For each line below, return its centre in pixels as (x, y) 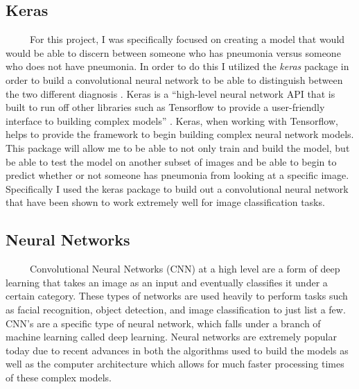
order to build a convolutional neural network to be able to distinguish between (174, 79)
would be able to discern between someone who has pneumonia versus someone (173, 52)
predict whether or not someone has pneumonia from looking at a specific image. (177, 175)
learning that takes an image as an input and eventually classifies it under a (167, 282)
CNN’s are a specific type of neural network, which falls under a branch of (163, 323)
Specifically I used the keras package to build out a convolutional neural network (177, 188)
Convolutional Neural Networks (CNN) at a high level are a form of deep (185, 269)
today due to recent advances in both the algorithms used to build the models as (177, 350)
